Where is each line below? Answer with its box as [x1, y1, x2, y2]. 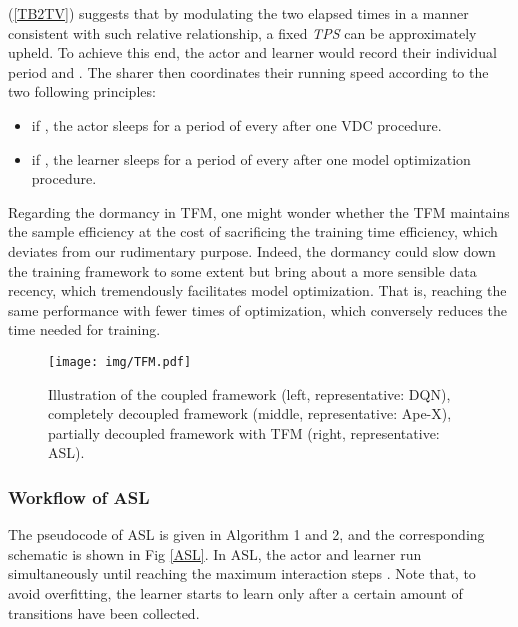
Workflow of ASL [8, 484, 150, 509]
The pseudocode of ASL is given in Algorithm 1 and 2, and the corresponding [8, 524, 485, 545]
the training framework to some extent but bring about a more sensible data [8, 260, 477, 281]
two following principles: [8, 81, 156, 102]
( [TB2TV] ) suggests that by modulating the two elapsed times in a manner [8, 3, 469, 23]
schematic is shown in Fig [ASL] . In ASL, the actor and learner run [8, 543, 422, 564]
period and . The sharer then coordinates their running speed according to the [8, 61, 489, 82]
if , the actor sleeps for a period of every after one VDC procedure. [31, 114, 442, 135]
